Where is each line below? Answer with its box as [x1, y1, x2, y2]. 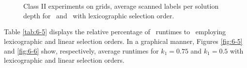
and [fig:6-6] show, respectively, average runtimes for [4, 45, 159, 55]
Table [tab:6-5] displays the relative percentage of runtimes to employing [4, 27, 226, 37]
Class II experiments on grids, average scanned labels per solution [23, 1, 219, 11]
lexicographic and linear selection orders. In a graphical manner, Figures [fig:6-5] [4, 36, 243, 46]
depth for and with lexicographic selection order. [23, 10, 174, 20]
